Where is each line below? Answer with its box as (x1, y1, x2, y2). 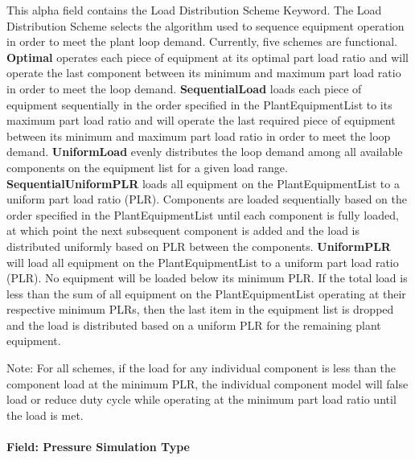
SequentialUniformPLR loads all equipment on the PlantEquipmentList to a (6, 175, 400, 191)
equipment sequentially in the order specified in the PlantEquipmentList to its (6, 96, 392, 113)
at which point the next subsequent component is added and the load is (6, 222, 360, 239)
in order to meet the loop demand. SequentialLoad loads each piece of (6, 80, 362, 97)
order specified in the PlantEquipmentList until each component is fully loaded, (6, 206, 399, 223)
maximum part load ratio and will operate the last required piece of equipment (6, 112, 396, 129)
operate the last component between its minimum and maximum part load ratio (6, 64, 401, 81)
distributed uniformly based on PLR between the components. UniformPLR (6, 237, 391, 254)
